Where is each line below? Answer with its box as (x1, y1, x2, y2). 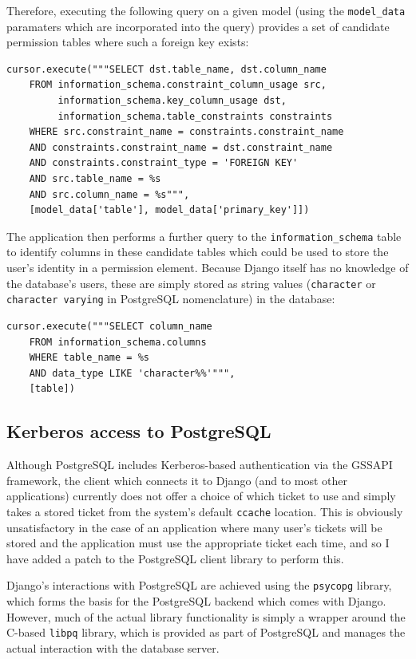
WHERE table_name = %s (29, 352, 149, 364)
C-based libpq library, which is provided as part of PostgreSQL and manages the (6, 624, 406, 641)
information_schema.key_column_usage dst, (57, 95, 287, 107)
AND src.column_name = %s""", (29, 188, 190, 200)
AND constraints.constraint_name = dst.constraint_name (29, 141, 333, 153)
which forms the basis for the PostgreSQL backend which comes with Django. (6, 592, 386, 609)
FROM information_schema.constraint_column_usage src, (29, 79, 327, 91)
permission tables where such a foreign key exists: (6, 34, 249, 50)
